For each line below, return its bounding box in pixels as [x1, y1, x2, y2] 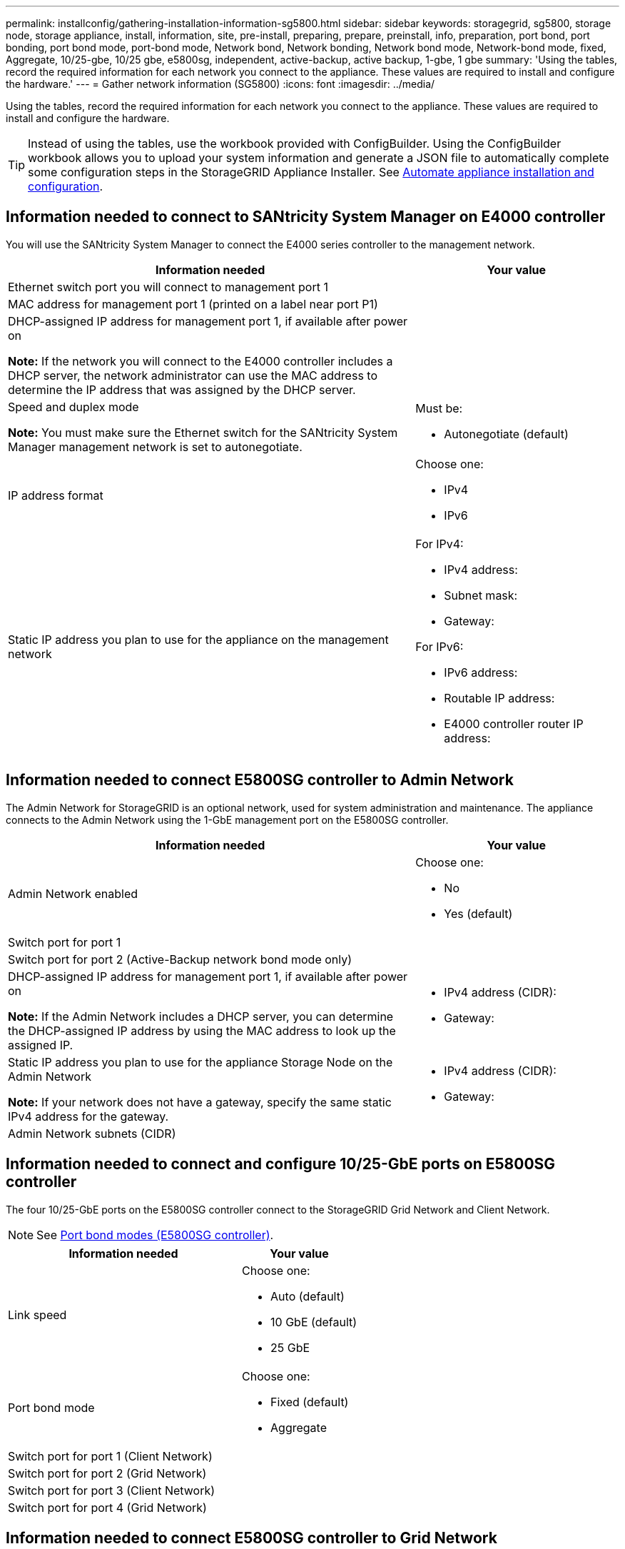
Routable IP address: [444, 690, 555, 705]
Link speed [8, 1307, 67, 1322]
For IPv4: [415, 536, 464, 551]
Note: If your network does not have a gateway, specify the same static [8, 1094, 392, 1109]
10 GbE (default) [270, 1314, 357, 1329]
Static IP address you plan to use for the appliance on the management [8, 632, 389, 647]
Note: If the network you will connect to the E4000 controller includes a [8, 353, 393, 368]
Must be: [415, 400, 463, 415]
